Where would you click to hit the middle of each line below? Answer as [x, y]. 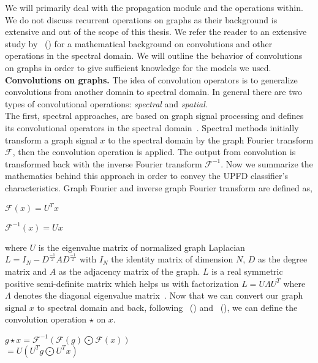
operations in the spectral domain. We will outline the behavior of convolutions [154, 55]
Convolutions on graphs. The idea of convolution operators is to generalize [151, 79]
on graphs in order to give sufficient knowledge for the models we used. [138, 67]
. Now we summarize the [267, 163]
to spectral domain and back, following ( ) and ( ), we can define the [167, 307]
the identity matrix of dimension [172, 259]
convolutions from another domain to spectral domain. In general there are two [153, 92]
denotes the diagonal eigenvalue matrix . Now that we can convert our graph [158, 295]
